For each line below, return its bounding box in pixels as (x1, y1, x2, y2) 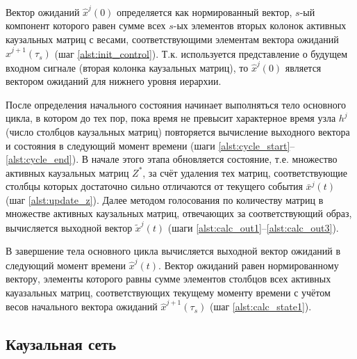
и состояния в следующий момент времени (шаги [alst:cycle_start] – (6, 138, 295, 152)
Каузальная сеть (6, 333, 117, 355)
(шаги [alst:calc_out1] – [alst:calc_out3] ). (167, 220, 339, 234)
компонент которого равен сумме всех (6, 18, 166, 33)
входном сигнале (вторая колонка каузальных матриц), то (6, 60, 249, 74)
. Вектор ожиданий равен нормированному (158, 257, 339, 272)
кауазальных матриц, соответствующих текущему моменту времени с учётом (6, 285, 331, 299)
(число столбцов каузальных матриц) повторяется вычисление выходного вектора (6, 124, 350, 138)
